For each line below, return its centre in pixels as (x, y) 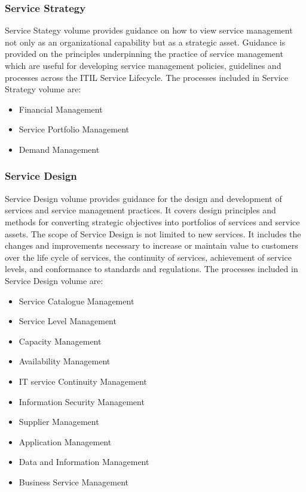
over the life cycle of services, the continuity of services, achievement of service (148, 257)
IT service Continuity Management (83, 381)
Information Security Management (82, 401)
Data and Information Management (84, 462)
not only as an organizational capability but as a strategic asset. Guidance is (145, 42)
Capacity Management (60, 341)
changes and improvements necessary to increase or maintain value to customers (152, 245)
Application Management (65, 441)
